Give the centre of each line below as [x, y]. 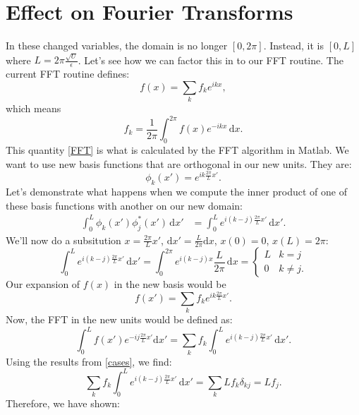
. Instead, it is [293, 46]
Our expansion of [43, 284]
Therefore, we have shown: [63, 403]
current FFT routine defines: [68, 74]
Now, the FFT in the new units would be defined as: [119, 319]
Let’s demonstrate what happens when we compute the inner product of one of [176, 192]
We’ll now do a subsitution [63, 240]
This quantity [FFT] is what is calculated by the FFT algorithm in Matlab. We [177, 150]
